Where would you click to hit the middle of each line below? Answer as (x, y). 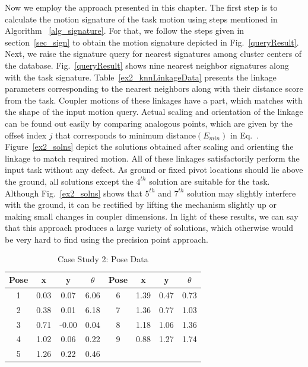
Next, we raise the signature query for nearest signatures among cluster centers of (153, 54)
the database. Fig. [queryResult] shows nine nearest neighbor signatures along (147, 65)
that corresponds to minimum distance (126, 135)
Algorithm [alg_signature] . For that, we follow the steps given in (125, 30)
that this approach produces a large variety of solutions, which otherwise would (149, 228)
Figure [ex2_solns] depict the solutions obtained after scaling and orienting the (149, 147)
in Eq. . (245, 135)
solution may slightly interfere (242, 193)
